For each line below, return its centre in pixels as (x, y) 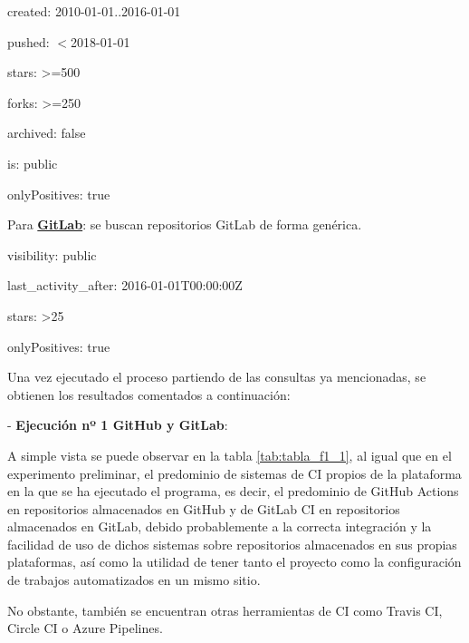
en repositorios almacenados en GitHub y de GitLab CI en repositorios (204, 508)
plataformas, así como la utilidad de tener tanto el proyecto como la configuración (234, 562)
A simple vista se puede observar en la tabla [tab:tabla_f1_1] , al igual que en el (230, 455)
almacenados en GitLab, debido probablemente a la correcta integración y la (220, 526)
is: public (33, 163)
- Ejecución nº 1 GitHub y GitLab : (118, 425)
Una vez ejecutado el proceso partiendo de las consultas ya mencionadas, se (217, 377)
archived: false (47, 133)
